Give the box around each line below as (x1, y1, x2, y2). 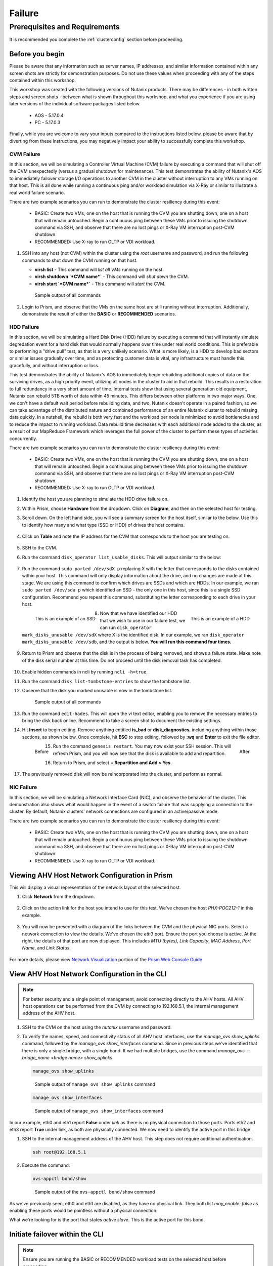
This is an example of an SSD (34, 616, 96, 622)
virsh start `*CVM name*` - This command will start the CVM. (34, 281, 166, 287)
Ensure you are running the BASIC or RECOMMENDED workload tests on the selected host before (23, 1256, 226, 1262)
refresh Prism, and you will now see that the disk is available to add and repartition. (53, 750, 226, 757)
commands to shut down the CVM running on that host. (22, 257, 138, 263)
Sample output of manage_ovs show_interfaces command (34, 1108, 164, 1114)
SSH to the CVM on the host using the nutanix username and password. (22, 1024, 172, 1030)
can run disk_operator (100, 624, 152, 630)
